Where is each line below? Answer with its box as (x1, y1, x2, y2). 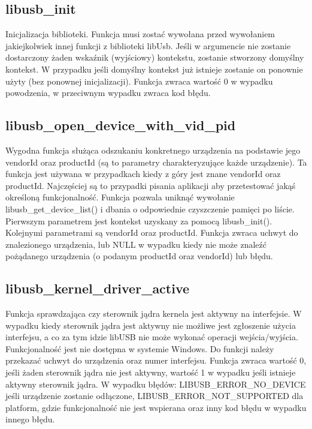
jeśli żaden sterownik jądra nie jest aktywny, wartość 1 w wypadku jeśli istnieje (5, 366, 296, 379)
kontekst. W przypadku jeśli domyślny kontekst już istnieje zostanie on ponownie (5, 62, 303, 75)
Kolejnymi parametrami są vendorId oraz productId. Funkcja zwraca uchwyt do (5, 226, 298, 239)
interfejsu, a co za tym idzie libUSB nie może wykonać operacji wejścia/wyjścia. (5, 331, 298, 343)
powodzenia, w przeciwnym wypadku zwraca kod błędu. (5, 86, 211, 99)
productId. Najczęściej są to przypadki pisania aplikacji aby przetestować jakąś (5, 179, 296, 191)
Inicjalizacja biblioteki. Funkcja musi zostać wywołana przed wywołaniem (5, 28, 275, 40)
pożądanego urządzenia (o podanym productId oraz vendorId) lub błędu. (5, 250, 273, 262)
